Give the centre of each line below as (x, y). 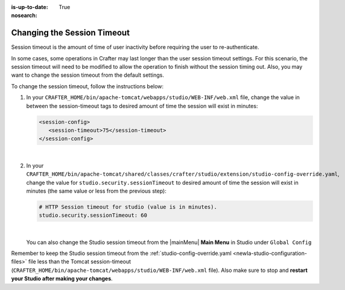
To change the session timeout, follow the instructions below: (87, 86)
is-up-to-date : (30, 7)
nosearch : (24, 16)
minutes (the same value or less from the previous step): (97, 191)
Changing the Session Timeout (70, 33)
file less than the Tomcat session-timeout (80, 262)
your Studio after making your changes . (62, 279)
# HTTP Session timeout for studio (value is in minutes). (128, 207)
